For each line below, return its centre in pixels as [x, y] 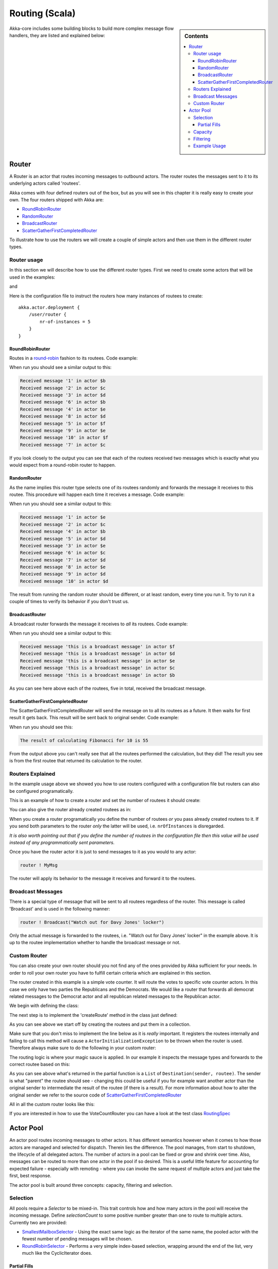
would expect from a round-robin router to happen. [63, 465]
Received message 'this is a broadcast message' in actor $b [97, 675]
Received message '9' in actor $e [63, 431]
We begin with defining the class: [44, 1006]
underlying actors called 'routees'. [45, 183]
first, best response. [30, 1176]
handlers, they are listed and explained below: [57, 35]
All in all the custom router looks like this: [52, 1104]
